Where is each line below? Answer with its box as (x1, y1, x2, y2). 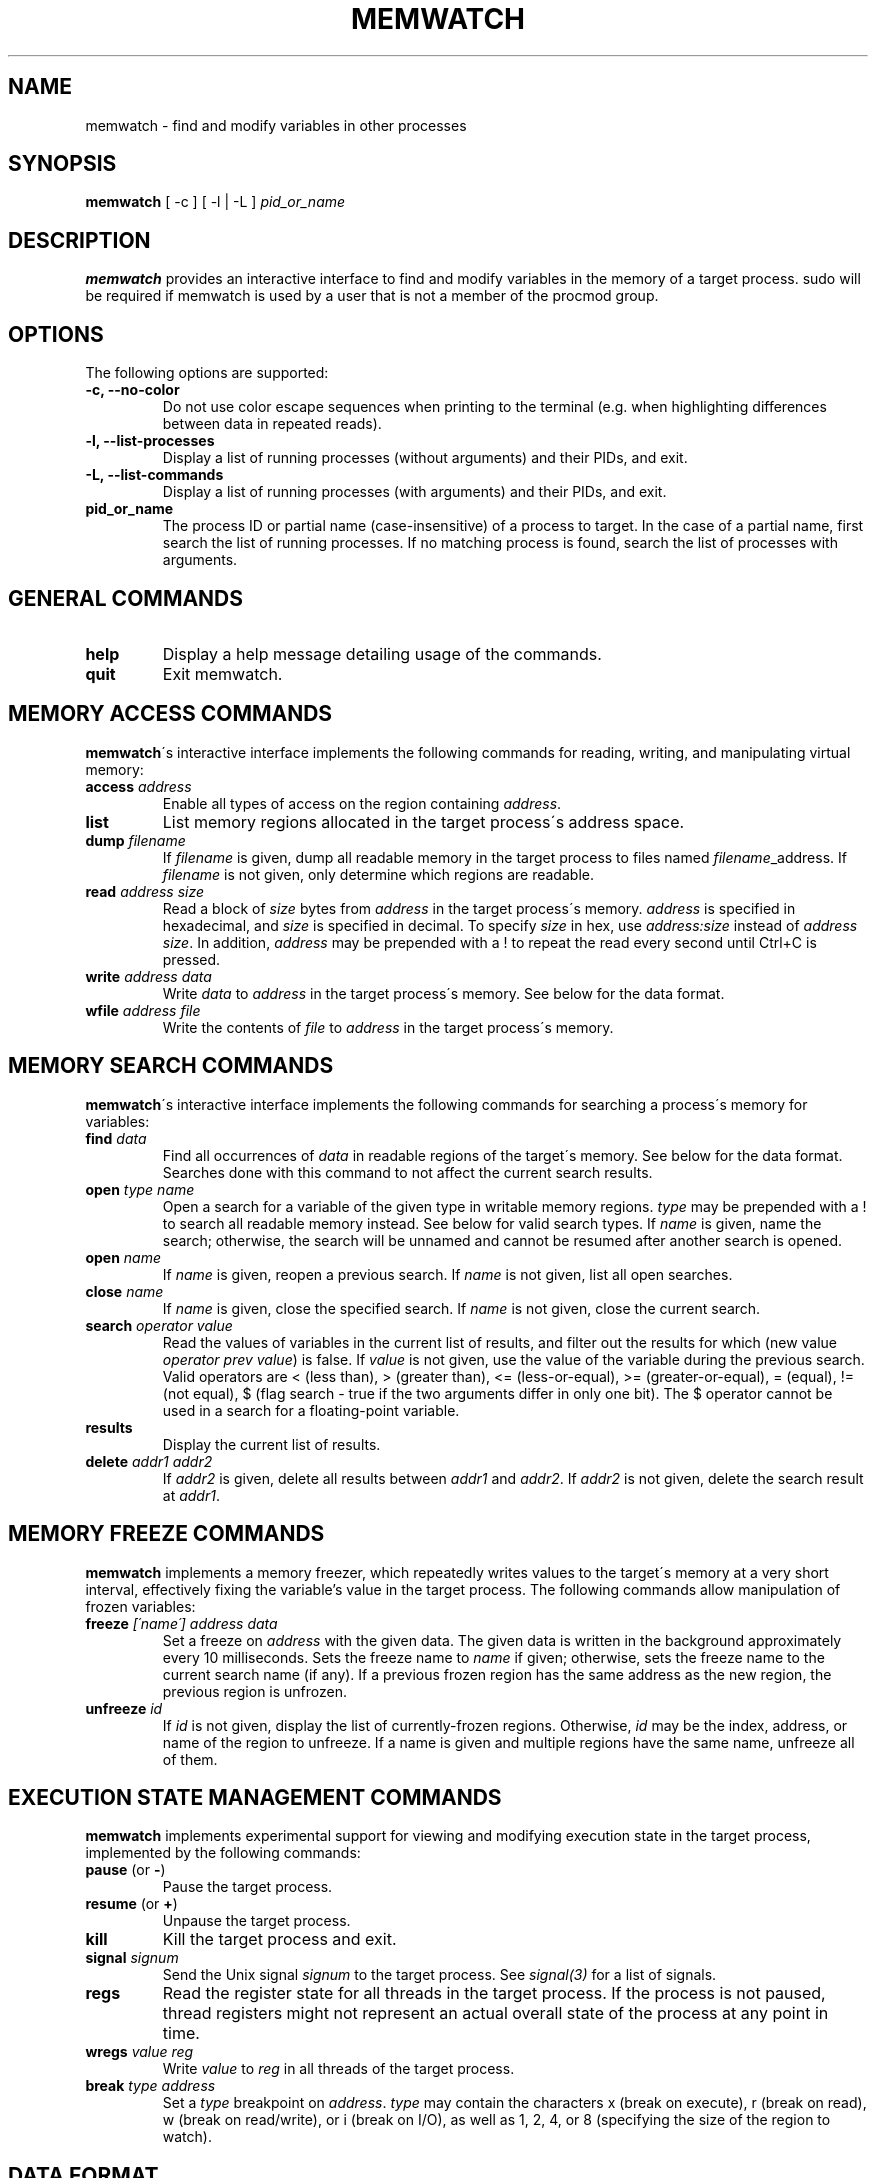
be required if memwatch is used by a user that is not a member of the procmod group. (85, 287, 659, 305)
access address (85, 777, 192, 795)
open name (85, 1248, 161, 1266)
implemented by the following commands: (85, 1844, 361, 1862)
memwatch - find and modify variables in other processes (85, 116, 467, 134)
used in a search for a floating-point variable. (162, 1401, 460, 1419)
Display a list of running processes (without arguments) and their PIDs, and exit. (162, 449, 688, 467)
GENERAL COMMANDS (8, 585, 244, 611)
